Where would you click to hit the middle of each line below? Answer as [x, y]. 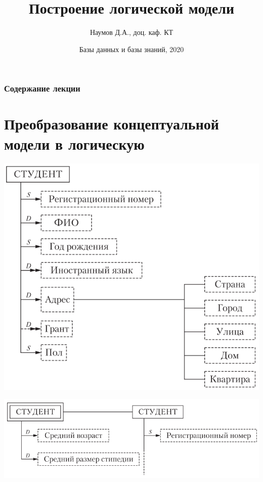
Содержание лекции [42, 88]
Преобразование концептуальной [112, 124]
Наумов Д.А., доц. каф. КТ [131, 32]
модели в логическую [74, 143]
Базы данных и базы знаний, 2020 [131, 49]
